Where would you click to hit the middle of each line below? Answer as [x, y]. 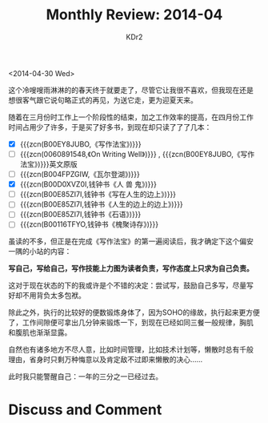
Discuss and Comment [85, 409]
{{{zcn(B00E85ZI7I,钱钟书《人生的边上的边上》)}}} [102, 204]
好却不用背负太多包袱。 [47, 296]
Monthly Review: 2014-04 [134, 15]
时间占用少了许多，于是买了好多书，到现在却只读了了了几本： [110, 127]
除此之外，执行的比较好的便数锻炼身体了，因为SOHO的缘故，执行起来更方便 [134, 312]
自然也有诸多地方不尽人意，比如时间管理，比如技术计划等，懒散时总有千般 [131, 349]
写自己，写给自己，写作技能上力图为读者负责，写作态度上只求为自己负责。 [131, 268]
